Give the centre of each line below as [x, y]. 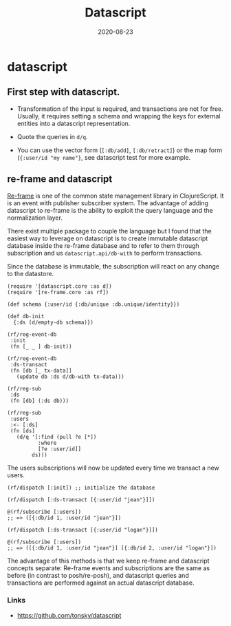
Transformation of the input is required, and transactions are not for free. [120, 109]
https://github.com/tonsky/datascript [69, 615]
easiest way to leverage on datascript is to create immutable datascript [108, 238]
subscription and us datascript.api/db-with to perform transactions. [105, 253]
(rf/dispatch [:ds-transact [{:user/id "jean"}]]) [81, 500]
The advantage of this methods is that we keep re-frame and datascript [108, 561]
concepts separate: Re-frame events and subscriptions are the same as [109, 568]
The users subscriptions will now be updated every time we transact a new [113, 468]
